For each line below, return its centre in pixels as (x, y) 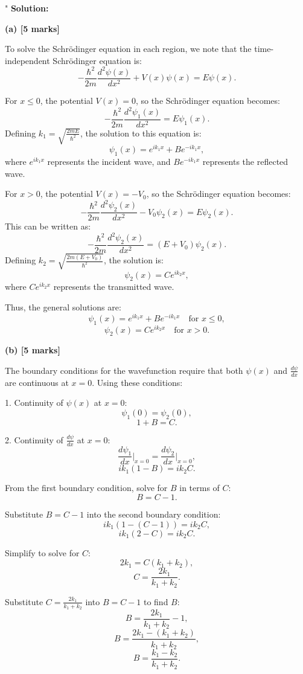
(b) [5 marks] (33, 350)
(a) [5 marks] (32, 28)
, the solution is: (133, 260)
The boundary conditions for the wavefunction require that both (124, 370)
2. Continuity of (34, 439)
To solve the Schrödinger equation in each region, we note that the (128, 49)
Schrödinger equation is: (97, 60)
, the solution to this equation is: (141, 133)
